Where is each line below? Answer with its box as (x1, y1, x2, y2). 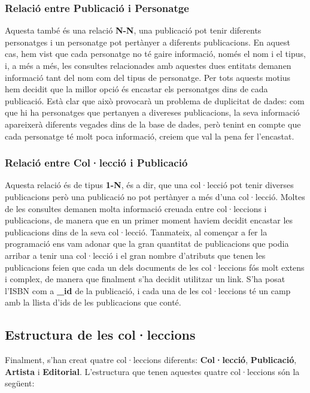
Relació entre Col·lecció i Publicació (5, 155, 188, 170)
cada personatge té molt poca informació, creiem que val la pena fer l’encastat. (5, 129, 294, 142)
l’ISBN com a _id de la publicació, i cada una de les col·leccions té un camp (5, 284, 291, 297)
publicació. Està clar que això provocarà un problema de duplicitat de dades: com (5, 94, 305, 107)
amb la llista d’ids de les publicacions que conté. (5, 296, 181, 309)
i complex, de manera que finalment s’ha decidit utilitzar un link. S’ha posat (5, 273, 285, 285)
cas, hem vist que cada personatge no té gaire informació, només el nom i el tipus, (5, 47, 306, 60)
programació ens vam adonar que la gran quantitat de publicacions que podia (5, 237, 289, 250)
